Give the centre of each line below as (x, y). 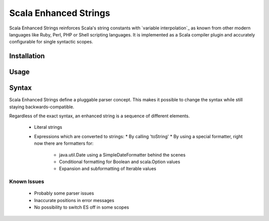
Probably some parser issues (64, 193)
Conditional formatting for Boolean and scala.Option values (120, 162)
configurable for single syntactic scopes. (51, 42)
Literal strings (48, 127)
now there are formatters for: (64, 143)
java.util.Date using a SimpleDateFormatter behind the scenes (122, 155)
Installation (27, 56)
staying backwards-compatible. (42, 107)
